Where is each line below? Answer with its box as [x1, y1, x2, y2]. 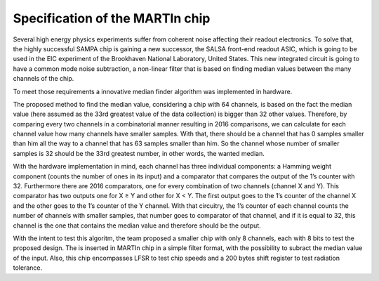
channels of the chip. [13, 74, 74, 83]
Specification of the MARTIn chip [13, 11, 211, 26]
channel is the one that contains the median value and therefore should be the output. [13, 221, 261, 230]
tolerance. [13, 263, 42, 272]
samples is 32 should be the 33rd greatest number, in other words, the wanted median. [13, 149, 265, 157]
